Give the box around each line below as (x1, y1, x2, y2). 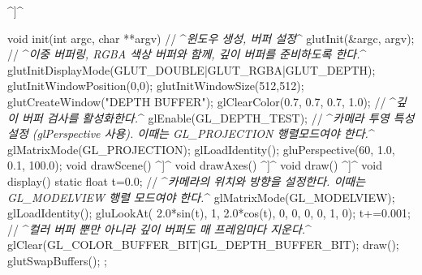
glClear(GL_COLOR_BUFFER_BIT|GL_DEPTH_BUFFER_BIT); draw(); (7, 236, 399, 253)
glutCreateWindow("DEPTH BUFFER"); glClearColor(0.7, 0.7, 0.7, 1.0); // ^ (7, 92, 396, 110)
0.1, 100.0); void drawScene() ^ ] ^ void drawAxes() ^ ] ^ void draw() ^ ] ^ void (7, 157, 383, 174)
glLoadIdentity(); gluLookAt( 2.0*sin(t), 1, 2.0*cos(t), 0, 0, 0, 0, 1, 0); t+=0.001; (7, 204, 411, 221)
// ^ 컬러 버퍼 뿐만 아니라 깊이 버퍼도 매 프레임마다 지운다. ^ (7, 220, 312, 237)
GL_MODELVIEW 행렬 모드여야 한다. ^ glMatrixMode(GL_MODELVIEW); (7, 188, 395, 205)
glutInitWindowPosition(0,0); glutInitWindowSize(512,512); (7, 77, 304, 94)
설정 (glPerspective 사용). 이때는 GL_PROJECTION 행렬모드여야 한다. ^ (7, 125, 375, 142)
